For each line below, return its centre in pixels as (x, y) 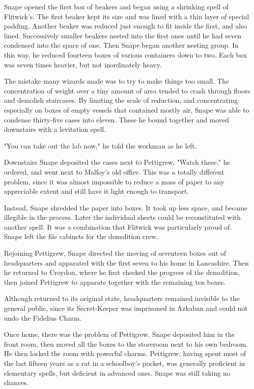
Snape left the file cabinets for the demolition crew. (81, 236)
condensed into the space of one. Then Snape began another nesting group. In (121, 45)
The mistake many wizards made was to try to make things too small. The (117, 81)
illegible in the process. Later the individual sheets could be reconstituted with (122, 217)
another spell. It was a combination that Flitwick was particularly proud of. (118, 226)
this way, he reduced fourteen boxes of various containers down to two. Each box (126, 54)
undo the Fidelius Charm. (43, 317)
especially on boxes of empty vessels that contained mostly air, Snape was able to (127, 109)
